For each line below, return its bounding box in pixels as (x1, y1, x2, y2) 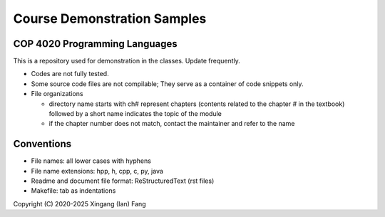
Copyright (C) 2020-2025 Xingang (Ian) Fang (13, 199, 146, 208)
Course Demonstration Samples (13, 11, 207, 26)
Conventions (13, 138, 72, 150)
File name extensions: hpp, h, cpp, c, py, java (31, 166, 164, 175)
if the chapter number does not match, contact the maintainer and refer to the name (48, 120, 295, 128)
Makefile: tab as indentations (31, 186, 116, 195)
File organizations (31, 90, 83, 98)
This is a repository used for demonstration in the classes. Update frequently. (13, 57, 240, 65)
